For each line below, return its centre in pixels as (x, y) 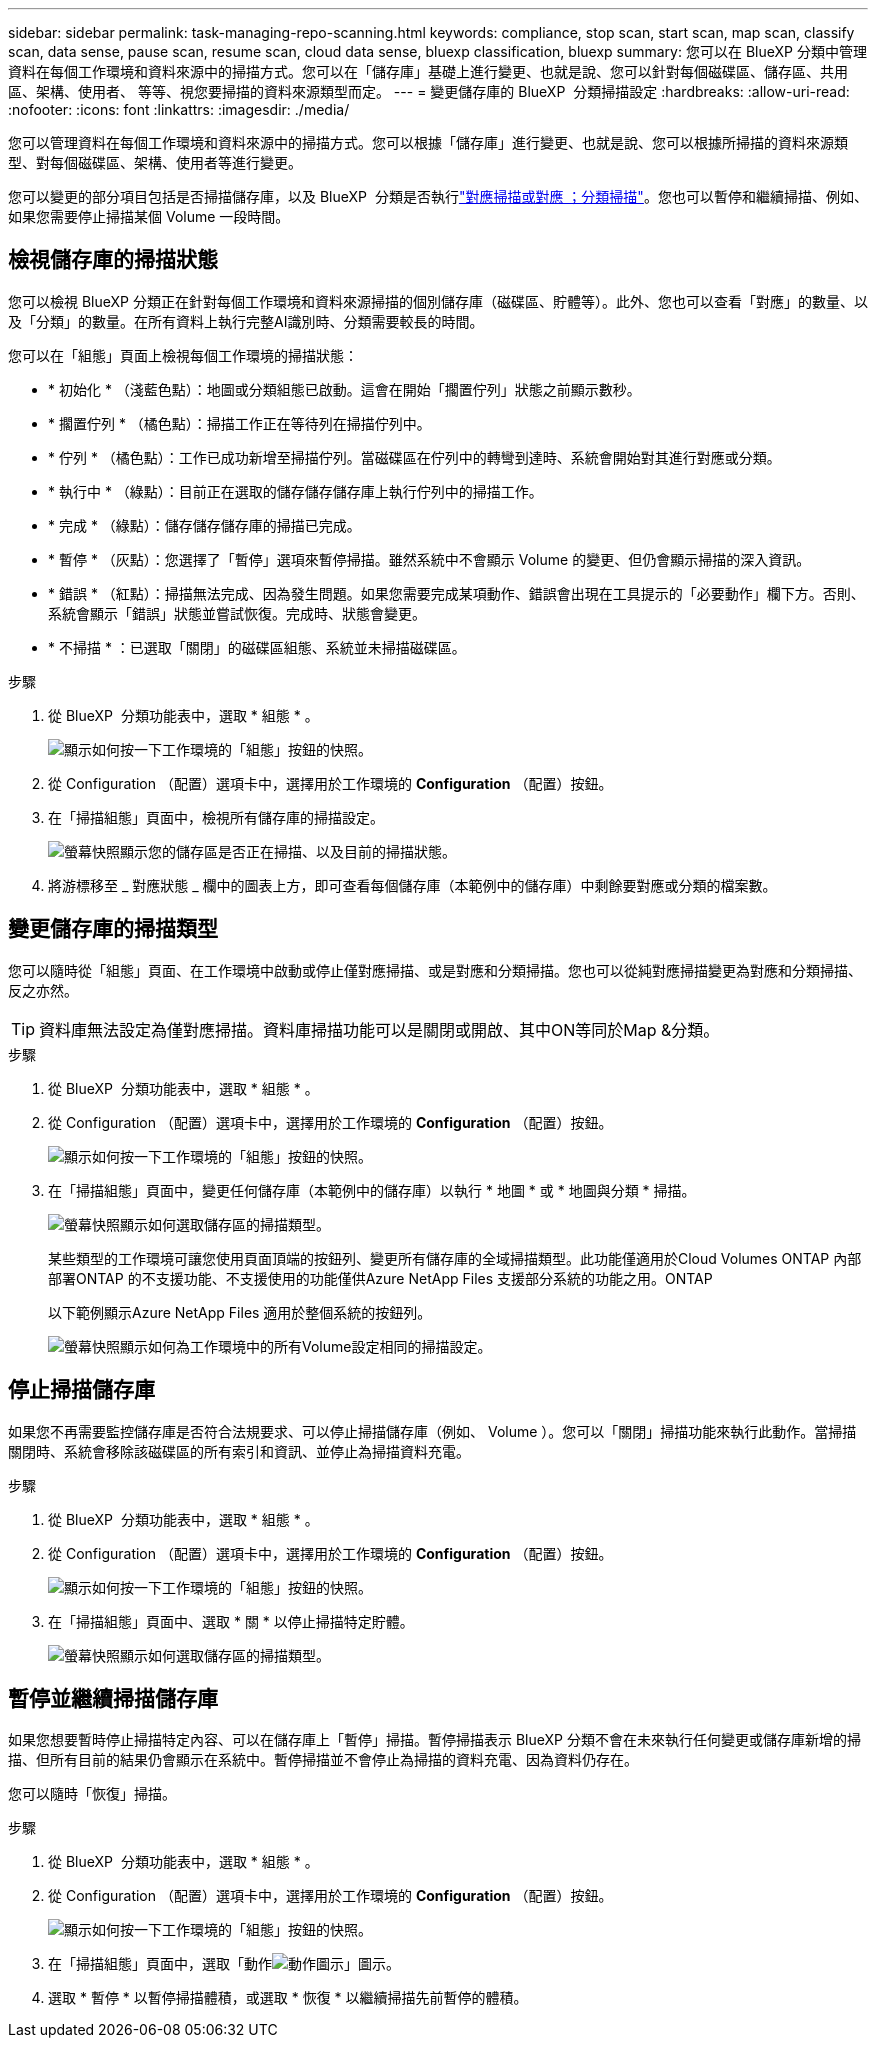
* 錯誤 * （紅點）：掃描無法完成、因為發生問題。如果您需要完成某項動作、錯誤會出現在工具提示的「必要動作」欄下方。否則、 (456, 593)
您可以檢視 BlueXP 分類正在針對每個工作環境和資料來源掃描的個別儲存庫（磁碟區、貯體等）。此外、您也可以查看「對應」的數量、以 (438, 301)
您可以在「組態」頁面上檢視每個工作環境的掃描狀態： (183, 355)
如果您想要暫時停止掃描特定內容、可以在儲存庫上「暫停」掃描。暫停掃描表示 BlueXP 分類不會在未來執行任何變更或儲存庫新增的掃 (434, 1740)
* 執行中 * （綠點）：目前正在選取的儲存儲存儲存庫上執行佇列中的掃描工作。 (295, 491)
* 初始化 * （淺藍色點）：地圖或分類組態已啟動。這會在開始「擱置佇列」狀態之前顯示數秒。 (344, 389)
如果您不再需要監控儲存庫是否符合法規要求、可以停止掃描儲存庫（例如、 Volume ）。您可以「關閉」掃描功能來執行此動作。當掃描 (432, 1431)
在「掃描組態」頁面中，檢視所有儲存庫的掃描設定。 (216, 817)
